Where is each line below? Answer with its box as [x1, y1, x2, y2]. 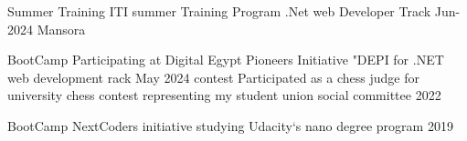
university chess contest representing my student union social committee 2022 [7, 86, 441, 105]
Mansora [37, 19, 86, 38]
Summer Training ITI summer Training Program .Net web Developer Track [7, 2, 431, 20]
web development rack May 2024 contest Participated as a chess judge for [7, 67, 419, 86]
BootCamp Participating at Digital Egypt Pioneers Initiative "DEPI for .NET [7, 50, 444, 69]
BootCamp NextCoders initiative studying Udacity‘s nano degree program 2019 [7, 116, 453, 135]
